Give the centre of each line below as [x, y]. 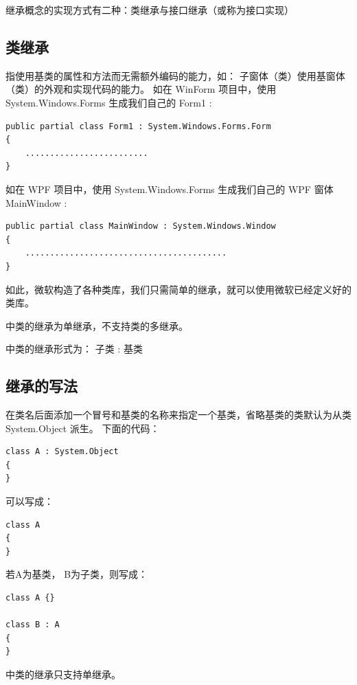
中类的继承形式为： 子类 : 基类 [74, 349]
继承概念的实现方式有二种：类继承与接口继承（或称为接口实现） [150, 10]
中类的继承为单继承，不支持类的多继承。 [97, 325]
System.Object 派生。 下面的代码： [83, 428]
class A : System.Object [62, 452]
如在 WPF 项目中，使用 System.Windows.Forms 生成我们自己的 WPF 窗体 [170, 189]
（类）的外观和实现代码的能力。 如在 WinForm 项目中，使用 [141, 89]
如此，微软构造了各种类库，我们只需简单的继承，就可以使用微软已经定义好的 [178, 289]
